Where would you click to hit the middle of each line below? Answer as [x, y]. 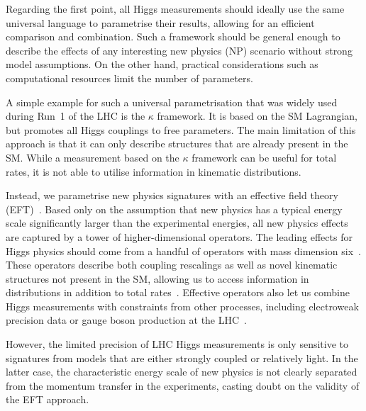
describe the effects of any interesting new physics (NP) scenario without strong [179, 50]
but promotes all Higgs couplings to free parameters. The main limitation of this [181, 129]
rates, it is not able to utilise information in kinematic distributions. [154, 171]
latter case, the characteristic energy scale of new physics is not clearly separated [182, 372]
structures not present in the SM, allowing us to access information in [157, 278]
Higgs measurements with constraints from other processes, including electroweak [182, 306]
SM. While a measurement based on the [93, 157]
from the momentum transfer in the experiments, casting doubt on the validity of [183, 385]
